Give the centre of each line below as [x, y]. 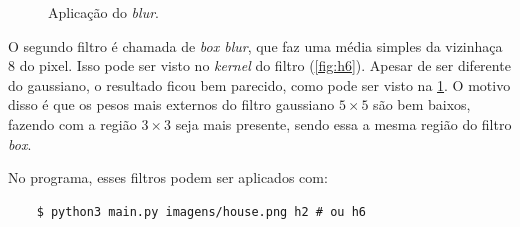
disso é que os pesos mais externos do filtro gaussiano [171, 104]
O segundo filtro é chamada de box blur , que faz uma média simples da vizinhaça [255, 45]
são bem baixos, [422, 104]
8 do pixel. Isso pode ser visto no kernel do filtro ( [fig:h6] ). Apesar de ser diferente [259, 65]
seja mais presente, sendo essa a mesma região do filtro [343, 123]
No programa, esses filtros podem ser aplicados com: [168, 177]
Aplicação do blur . [103, 12]
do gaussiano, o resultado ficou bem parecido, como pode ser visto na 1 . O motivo [259, 84]
